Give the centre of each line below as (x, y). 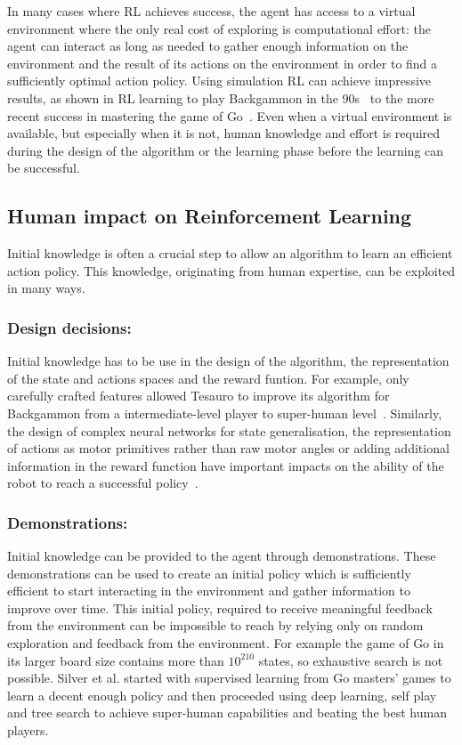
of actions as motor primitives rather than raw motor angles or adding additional (228, 448)
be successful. (44, 168)
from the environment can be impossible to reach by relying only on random (215, 625)
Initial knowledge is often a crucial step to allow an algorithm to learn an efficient (230, 253)
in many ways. (46, 288)
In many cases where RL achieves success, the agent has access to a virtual (211, 11)
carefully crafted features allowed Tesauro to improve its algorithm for (199, 396)
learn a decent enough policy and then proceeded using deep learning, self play (222, 695)
